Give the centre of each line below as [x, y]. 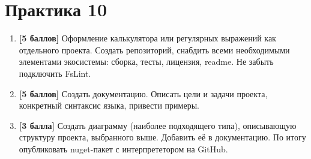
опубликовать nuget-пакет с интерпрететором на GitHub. [123, 148]
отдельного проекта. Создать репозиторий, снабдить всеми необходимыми [154, 49]
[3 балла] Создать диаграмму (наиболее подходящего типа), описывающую [158, 125]
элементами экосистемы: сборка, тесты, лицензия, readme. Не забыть [146, 61]
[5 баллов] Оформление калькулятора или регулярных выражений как [147, 38]
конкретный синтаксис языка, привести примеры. [109, 105]
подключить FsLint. [55, 73]
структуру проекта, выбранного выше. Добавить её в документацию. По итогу [162, 137]
